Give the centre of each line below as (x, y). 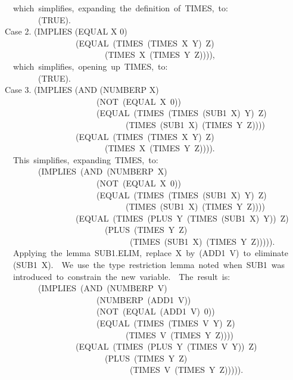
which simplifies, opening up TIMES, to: (90, 66)
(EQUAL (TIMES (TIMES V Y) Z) (166, 323)
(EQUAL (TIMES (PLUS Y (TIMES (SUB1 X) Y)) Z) (182, 218)
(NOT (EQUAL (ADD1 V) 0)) (155, 311)
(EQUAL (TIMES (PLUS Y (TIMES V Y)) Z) (166, 346)
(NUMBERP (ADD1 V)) (144, 299)
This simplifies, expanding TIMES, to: (85, 159)
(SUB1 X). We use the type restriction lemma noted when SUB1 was (149, 265)
